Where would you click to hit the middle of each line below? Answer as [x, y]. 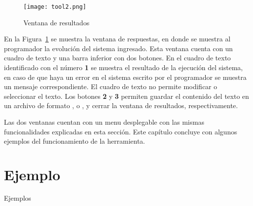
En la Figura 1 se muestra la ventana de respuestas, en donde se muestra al [117, 39]
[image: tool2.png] [55, 7]
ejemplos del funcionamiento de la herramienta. [75, 141]
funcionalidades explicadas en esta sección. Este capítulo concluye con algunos [121, 131]
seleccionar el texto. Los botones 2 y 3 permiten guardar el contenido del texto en [126, 96]
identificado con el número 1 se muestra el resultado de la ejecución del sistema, [123, 67]
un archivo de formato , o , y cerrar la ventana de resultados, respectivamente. [121, 105]
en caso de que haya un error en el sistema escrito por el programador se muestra [125, 77]
